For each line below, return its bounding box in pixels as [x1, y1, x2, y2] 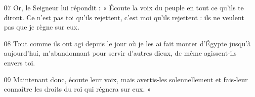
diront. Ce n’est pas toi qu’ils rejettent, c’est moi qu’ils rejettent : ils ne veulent [4, 12, 244, 22]
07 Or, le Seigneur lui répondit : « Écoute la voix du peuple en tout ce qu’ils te [4, 2, 244, 12]
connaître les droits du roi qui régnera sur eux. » [4, 84, 151, 94]
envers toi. [4, 57, 35, 67]
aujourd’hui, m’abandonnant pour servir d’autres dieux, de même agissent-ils [4, 48, 237, 58]
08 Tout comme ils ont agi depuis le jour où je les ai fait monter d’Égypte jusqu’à [4, 38, 251, 48]
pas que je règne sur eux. [4, 22, 80, 32]
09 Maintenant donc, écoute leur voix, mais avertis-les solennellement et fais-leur [4, 74, 248, 84]
